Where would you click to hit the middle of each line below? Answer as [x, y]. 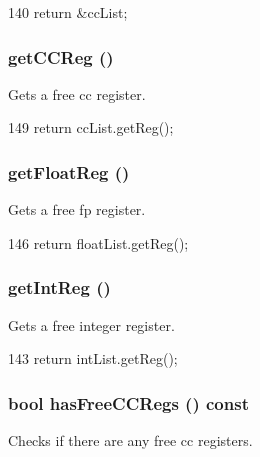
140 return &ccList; [68, 12]
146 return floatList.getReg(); [98, 242]
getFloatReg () [69, 171]
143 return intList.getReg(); [93, 358]
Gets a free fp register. [77, 209]
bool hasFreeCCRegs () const [128, 402]
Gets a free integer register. [91, 324]
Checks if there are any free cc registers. [130, 440]
